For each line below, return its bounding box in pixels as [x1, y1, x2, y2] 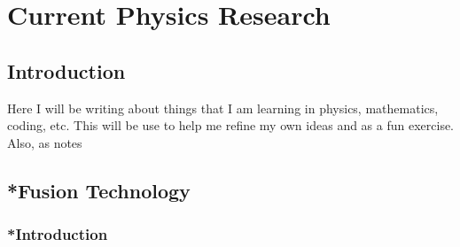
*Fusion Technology [7, 176, 191, 204]
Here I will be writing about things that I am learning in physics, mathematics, [7, 98, 439, 117]
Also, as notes [7, 133, 82, 151]
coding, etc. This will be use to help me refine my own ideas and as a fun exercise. [7, 116, 455, 135]
